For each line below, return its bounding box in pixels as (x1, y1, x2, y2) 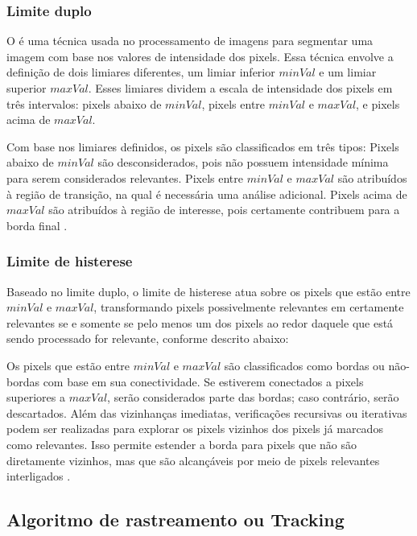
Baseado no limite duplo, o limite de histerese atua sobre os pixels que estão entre (6, 282, 411, 299)
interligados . (6, 468, 71, 484)
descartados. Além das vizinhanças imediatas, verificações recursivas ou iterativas (6, 404, 407, 421)
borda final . (6, 216, 68, 233)
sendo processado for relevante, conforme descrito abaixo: (6, 330, 289, 347)
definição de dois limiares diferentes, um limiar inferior (6, 64, 275, 80)
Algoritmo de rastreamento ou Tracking (6, 507, 345, 532)
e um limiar (319, 64, 377, 80)
